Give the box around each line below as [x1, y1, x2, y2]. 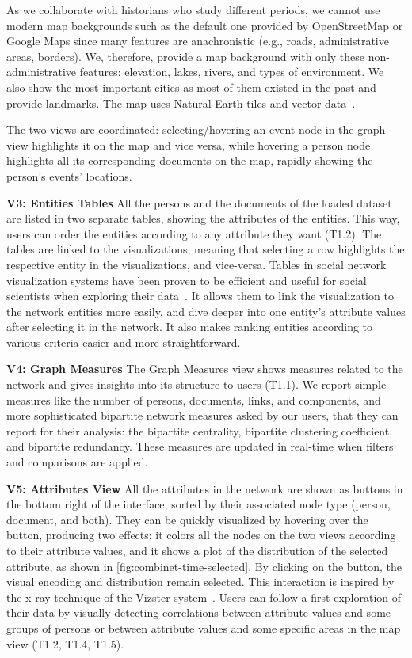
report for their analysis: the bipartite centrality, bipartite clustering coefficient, [6, 422, 393, 439]
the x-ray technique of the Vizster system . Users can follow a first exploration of [6, 588, 402, 605]
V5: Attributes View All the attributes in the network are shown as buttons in [6, 480, 403, 496]
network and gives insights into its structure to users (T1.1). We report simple [6, 376, 387, 393]
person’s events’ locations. [6, 167, 132, 184]
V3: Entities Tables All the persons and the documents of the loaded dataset [6, 194, 392, 211]
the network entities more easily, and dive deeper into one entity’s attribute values [6, 302, 406, 319]
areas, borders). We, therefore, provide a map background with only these [6, 48, 365, 64]
